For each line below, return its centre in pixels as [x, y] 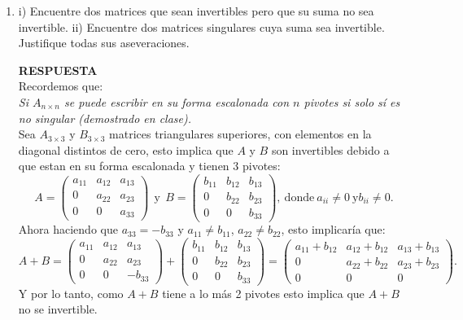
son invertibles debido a [330, 149]
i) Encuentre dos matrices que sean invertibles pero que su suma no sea [196, 11]
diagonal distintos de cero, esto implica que [126, 149]
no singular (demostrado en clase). [105, 118]
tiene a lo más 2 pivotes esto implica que [263, 293]
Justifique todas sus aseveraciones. [104, 43]
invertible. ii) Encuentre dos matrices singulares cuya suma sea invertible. [201, 26]
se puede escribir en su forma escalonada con [177, 101]
